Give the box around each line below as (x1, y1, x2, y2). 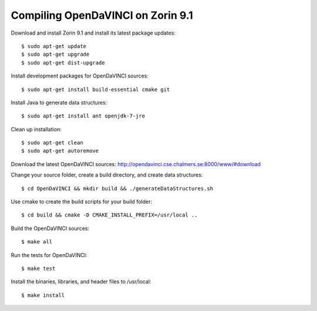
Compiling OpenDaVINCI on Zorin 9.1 (11, 9, 193, 22)
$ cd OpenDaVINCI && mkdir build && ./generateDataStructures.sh (21, 185, 214, 192)
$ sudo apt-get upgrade (21, 51, 90, 58)
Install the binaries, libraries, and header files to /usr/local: (11, 278, 151, 285)
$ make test (21, 265, 56, 272)
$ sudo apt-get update (21, 43, 87, 49)
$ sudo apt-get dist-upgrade (21, 59, 105, 66)
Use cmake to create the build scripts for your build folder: (11, 198, 153, 205)
